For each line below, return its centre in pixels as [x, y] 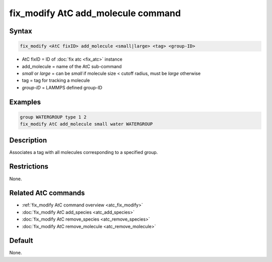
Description [28, 140]
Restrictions [29, 167]
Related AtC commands [47, 193]
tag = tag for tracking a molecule [56, 80]
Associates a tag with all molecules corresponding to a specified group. [84, 152]
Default [21, 241]
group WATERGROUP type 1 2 [53, 117]
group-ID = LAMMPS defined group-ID [62, 87]
